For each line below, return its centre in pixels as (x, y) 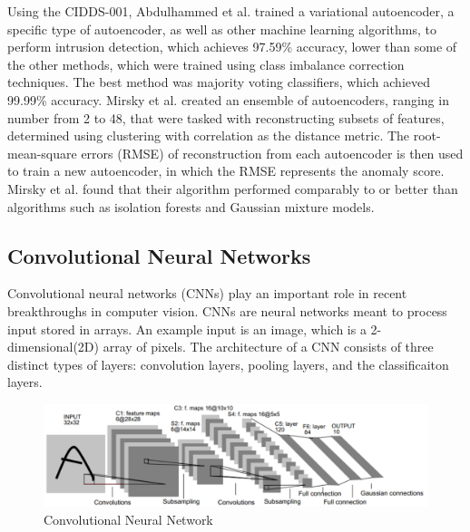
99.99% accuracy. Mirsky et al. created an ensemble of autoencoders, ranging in (228, 99)
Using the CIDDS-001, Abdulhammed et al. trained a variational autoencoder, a (231, 11)
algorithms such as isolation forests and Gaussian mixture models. (191, 206)
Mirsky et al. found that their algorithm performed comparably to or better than (233, 188)
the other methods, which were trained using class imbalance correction (206, 64)
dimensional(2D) (54, 347)
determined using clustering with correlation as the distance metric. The (209, 135)
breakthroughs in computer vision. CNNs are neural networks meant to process (227, 310)
